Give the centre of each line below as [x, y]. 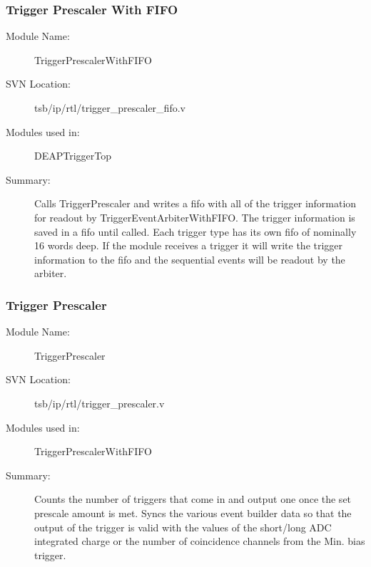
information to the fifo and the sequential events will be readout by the [190, 259]
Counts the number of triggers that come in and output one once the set [193, 499]
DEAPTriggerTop [73, 156]
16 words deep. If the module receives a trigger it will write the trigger [189, 245]
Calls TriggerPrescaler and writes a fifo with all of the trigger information [195, 203]
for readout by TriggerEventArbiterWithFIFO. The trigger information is [195, 217]
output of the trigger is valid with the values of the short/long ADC [183, 527]
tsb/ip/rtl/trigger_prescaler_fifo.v [110, 108]
